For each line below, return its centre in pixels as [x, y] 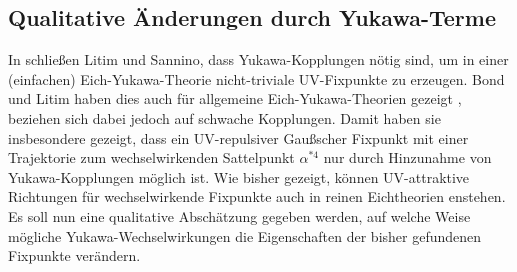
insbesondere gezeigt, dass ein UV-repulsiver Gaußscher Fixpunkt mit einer [238, 137]
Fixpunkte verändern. [74, 255]
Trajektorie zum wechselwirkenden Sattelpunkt [151, 157]
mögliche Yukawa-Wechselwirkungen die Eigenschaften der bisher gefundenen [245, 235]
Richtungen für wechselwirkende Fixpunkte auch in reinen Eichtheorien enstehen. [257, 196]
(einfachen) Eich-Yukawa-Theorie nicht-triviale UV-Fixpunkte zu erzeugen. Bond [256, 78]
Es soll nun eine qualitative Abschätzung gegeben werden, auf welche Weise [239, 215]
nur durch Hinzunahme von [407, 157]
